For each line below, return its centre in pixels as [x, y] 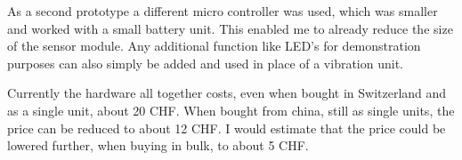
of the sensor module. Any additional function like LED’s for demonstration [214, 46]
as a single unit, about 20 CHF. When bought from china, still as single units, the [231, 110]
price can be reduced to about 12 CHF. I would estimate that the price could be [227, 128]
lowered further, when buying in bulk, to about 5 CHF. [158, 145]
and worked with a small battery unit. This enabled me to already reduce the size [230, 28]
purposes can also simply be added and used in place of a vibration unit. [206, 63]
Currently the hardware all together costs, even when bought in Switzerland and [227, 93]
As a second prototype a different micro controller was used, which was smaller [223, 11]
